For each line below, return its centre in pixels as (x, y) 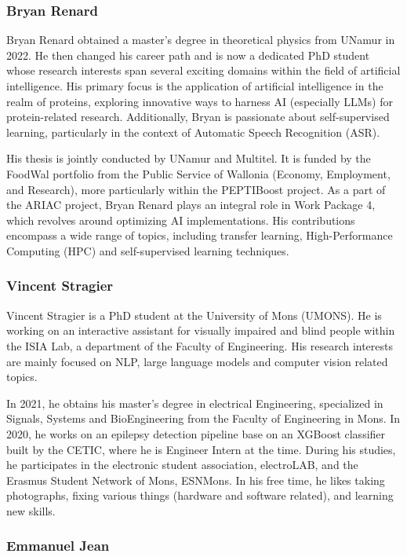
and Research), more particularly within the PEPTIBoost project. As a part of (196, 189)
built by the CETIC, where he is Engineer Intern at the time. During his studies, (201, 449)
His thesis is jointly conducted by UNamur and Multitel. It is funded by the (189, 158)
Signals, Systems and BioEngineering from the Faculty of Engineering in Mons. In (203, 418)
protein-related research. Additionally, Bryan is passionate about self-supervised (198, 117)
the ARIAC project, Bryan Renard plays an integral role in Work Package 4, (191, 205)
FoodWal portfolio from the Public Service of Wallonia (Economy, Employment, (198, 173)
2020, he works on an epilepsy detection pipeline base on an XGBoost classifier (196, 433)
